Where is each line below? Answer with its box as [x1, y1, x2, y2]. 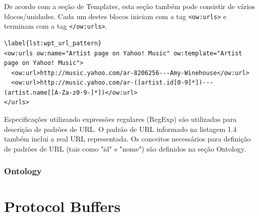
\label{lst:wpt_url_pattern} [4, 39, 102, 47]
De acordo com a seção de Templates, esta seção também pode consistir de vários [4, 1, 255, 11]
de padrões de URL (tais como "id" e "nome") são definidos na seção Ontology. [4, 143, 246, 154]
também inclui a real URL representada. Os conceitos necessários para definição [4, 133, 251, 144]
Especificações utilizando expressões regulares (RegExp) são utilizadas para [4, 114, 237, 124]
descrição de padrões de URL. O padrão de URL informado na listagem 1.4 [4, 123, 237, 134]
